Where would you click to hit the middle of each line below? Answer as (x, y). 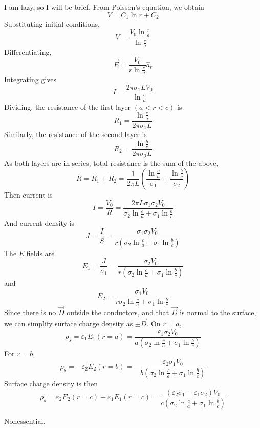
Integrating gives (30, 79)
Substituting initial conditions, (52, 24)
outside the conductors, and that (118, 312)
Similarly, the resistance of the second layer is (75, 134)
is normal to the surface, (218, 312)
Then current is (28, 195)
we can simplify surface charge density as (69, 323)
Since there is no (30, 312)
